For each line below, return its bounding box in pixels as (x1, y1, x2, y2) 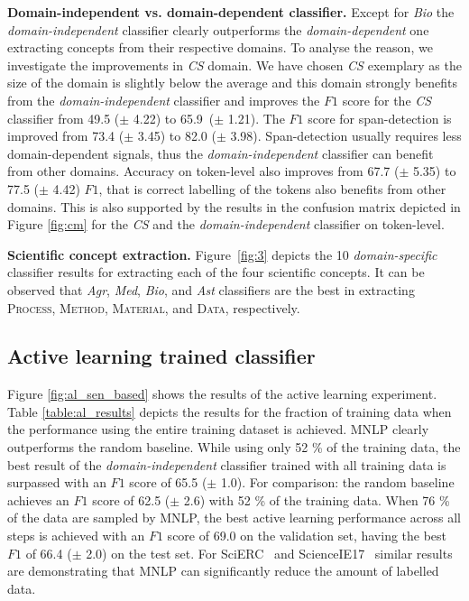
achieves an (7, 490, 69, 509)
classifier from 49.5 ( (7, 108, 120, 127)
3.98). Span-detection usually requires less (230, 126, 462, 145)
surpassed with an (7, 473, 106, 492)
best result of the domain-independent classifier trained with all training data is (7, 455, 446, 474)
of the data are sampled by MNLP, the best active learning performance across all (7, 508, 461, 527)
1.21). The (227, 108, 285, 127)
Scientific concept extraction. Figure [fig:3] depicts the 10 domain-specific (7, 245, 437, 264)
